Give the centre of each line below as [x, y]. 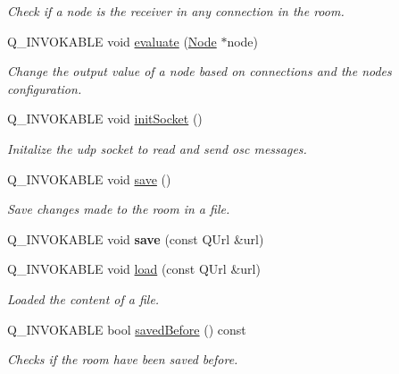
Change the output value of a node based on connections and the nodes [199, 71]
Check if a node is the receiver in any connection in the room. [176, 11]
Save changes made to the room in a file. [119, 209]
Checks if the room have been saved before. [123, 359]
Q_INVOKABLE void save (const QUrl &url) [136, 238]
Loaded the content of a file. [83, 298]
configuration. [45, 88]
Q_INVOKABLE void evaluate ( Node [112, 41]
